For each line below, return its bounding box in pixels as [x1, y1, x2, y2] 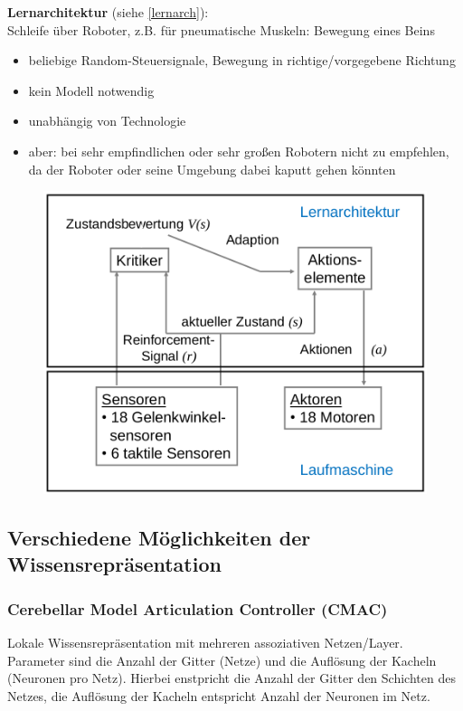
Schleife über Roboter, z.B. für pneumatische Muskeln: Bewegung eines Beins [7, 20, 435, 39]
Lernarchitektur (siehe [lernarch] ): [7, 3, 209, 21]
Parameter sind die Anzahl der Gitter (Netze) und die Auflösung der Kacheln [7, 650, 437, 669]
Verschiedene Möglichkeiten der [7, 523, 311, 551]
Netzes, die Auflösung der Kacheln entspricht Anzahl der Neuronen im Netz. [7, 686, 430, 705]
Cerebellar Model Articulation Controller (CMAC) [7, 597, 388, 620]
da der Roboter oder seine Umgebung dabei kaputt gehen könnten [28, 159, 396, 178]
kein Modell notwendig [28, 81, 155, 100]
